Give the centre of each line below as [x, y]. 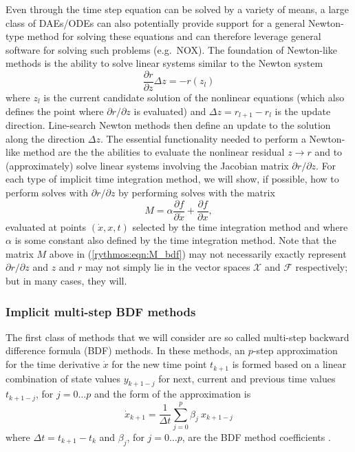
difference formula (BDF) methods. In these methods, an [126, 350]
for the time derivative [53, 364]
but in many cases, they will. [66, 281]
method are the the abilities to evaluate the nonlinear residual [154, 152]
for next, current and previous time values [247, 378]
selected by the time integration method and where [240, 226]
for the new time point [159, 364]
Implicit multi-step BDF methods [101, 311]
